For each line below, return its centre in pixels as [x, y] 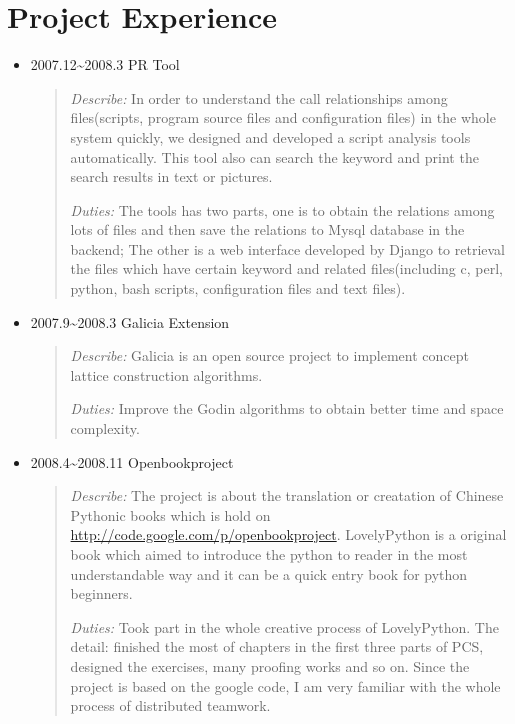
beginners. [101, 593]
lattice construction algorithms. [166, 374]
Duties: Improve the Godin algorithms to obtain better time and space [287, 408]
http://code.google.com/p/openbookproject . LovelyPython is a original [288, 534]
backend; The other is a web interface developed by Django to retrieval [287, 248]
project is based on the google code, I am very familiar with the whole [285, 685]
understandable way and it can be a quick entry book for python [269, 573]
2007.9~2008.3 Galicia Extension [130, 321]
